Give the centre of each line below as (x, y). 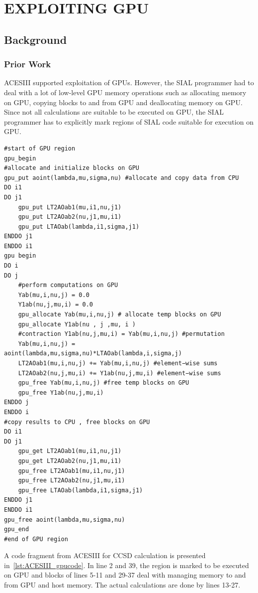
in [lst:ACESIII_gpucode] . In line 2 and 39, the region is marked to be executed (127, 565)
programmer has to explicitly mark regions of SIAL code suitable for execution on (129, 121)
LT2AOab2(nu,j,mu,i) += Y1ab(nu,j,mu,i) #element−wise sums (120, 373)
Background (36, 39)
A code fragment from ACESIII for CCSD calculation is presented (105, 555)
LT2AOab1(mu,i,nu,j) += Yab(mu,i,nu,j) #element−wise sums (118, 363)
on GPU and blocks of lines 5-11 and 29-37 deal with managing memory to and (125, 575)
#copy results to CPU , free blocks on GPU (77, 422)
